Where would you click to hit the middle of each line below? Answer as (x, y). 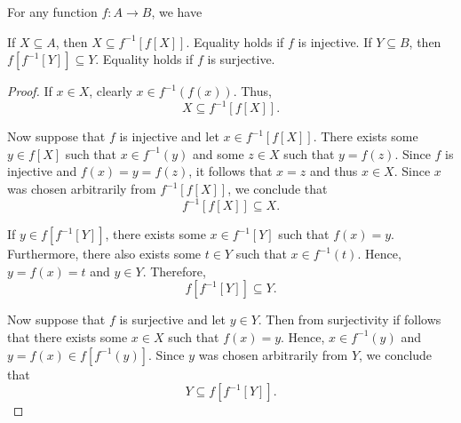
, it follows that (230, 171)
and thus (334, 171)
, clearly (111, 91)
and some (218, 153)
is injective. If (335, 41)
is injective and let (169, 136)
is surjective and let (172, 319)
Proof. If (30, 91)
